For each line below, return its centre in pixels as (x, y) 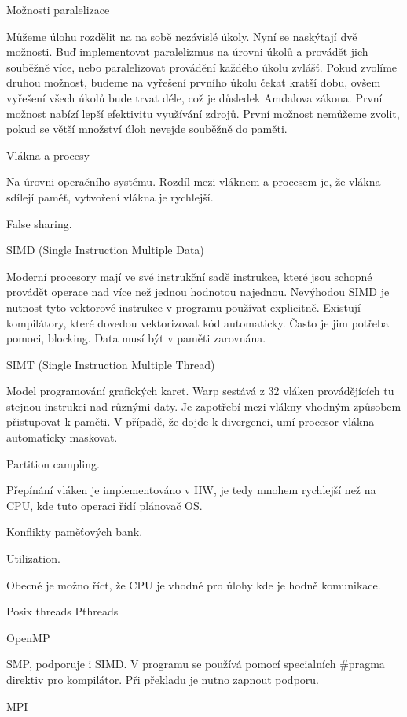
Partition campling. (53, 463)
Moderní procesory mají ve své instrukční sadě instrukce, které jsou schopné (189, 276)
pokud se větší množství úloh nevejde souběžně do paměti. (147, 129)
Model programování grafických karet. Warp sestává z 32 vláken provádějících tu (200, 391)
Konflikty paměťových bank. (75, 532)
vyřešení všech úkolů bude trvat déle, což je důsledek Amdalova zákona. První (194, 97)
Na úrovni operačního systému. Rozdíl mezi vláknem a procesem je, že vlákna (194, 181)
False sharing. (39, 223)
